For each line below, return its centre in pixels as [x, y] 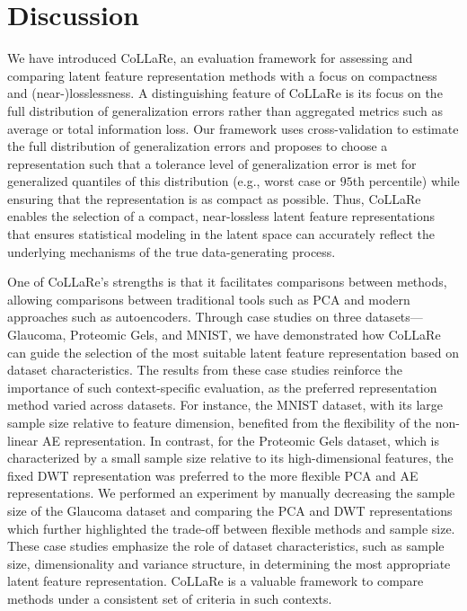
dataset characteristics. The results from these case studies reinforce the [205, 370]
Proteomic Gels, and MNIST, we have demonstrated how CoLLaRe [256, 335]
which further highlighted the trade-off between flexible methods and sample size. [231, 528]
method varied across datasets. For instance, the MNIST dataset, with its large [225, 405]
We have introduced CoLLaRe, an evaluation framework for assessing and [210, 58]
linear [23, 440]
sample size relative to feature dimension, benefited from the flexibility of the [220, 422]
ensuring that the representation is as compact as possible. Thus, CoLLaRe [214, 198]
